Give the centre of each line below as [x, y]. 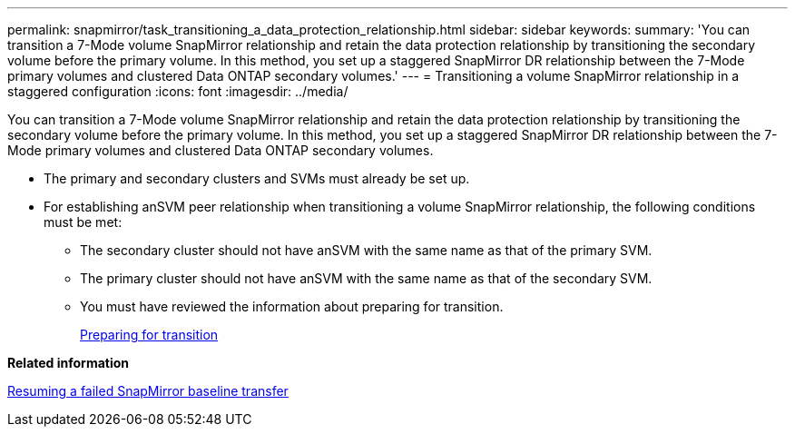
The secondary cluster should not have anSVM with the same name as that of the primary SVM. [366, 250]
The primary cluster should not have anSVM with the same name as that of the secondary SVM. [366, 278]
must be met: [83, 222]
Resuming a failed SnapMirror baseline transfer [148, 391]
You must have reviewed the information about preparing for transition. [292, 306]
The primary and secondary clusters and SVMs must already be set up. [257, 178]
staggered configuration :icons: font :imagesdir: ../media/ [178, 91]
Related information [69, 363]
